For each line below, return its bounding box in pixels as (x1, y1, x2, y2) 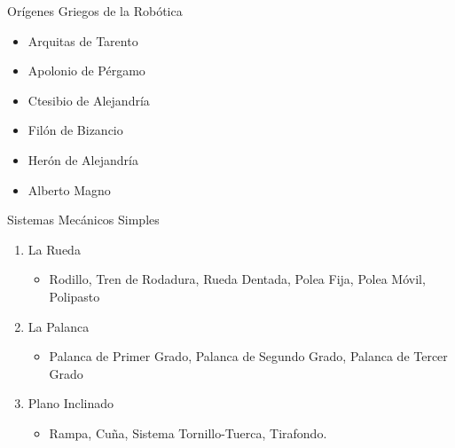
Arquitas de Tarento (27, 31, 138, 50)
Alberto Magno (27, 180, 111, 199)
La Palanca (27, 317, 90, 335)
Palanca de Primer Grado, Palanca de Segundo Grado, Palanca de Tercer (49, 347, 448, 365)
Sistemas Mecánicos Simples (7, 210, 160, 229)
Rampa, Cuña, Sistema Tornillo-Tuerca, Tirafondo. (49, 423, 327, 442)
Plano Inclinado (27, 394, 114, 413)
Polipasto (49, 287, 100, 305)
